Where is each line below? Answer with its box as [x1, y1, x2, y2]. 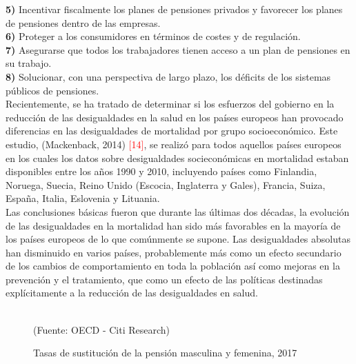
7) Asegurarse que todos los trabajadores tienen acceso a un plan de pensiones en [6, 42, 350, 57]
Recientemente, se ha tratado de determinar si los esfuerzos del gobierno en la [6, 97, 335, 111]
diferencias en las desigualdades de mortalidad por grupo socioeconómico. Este [6, 123, 338, 138]
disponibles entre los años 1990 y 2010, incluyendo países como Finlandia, [6, 164, 317, 179]
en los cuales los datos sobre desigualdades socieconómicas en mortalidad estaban [6, 150, 349, 165]
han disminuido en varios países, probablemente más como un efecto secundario [6, 245, 342, 259]
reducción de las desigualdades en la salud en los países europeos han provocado [6, 110, 344, 124]
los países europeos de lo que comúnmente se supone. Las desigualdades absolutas [6, 232, 350, 246]
